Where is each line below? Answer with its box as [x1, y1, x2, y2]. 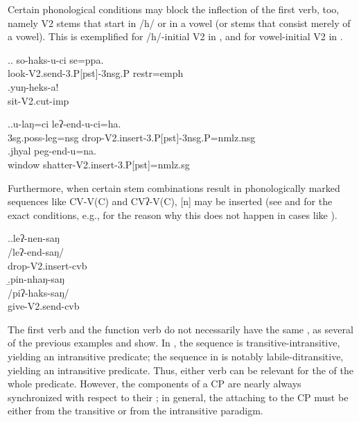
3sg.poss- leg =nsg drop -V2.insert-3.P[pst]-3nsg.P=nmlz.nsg [8, 130, 256, 144]
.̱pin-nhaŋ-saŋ [8, 272, 64, 286]
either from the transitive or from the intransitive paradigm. [8, 403, 263, 418]
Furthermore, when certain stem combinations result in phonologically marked [8, 180, 340, 195]
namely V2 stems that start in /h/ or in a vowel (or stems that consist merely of [8, 15, 351, 30]
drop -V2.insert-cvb [8, 258, 87, 272]
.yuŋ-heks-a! [8, 79, 59, 94]
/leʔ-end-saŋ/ [8, 244, 64, 258]
